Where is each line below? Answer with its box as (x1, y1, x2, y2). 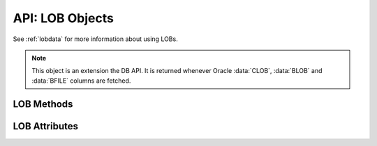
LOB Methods (13, 98, 73, 110)
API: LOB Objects (13, 10, 114, 26)
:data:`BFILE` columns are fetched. (31, 76, 131, 85)
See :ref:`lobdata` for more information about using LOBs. (13, 35, 178, 43)
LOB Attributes (13, 120, 78, 132)
